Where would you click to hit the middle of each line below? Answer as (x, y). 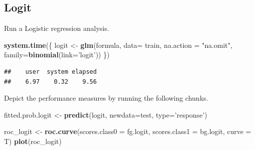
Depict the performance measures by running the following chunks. (106, 98)
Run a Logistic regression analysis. (57, 28)
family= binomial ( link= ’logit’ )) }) (57, 55)
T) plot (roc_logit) (33, 141)
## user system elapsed (51, 72)
